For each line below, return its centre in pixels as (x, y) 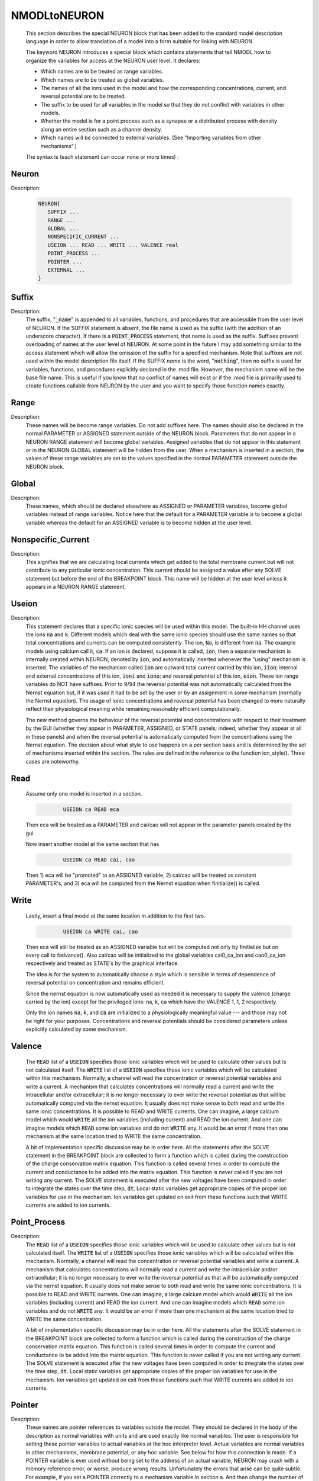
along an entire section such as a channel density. (101, 129)
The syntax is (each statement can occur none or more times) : (102, 157)
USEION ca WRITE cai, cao (100, 931)
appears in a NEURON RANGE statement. (76, 587)
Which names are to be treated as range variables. (102, 72)
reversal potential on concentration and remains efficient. (95, 983)
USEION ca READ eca (91, 810)
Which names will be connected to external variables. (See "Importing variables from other (151, 138)
